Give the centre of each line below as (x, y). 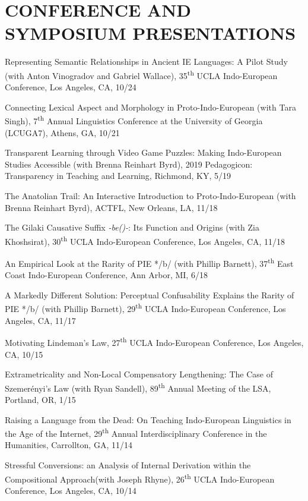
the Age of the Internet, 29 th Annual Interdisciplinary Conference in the (136, 432)
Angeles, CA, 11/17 (40, 320)
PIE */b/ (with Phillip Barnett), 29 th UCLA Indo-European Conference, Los (145, 308)
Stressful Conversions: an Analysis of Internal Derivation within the (128, 465)
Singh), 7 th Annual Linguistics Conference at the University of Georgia (134, 120)
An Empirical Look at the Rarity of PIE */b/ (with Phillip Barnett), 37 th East (149, 262)
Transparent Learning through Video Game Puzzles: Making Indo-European (143, 152)
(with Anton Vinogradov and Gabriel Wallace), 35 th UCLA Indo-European (141, 74)
